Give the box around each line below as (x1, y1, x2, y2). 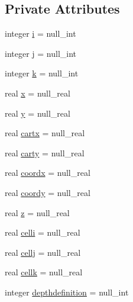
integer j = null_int (5, 47, 77, 59)
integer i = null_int (5, 27, 76, 40)
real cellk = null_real (5, 266, 83, 278)
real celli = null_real (5, 226, 80, 239)
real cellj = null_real (5, 246, 81, 258)
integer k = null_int (5, 67, 79, 79)
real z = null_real (5, 206, 70, 219)
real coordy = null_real (5, 186, 90, 198)
